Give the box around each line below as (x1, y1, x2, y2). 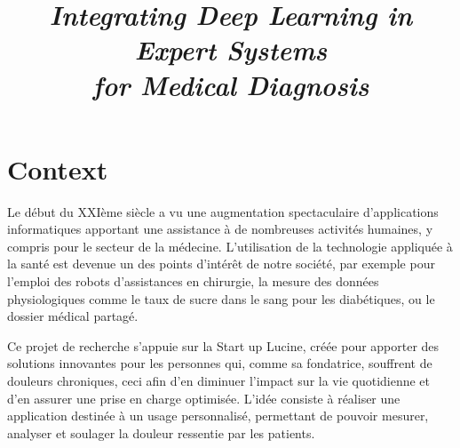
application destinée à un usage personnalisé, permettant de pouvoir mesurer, (7, 406, 429, 425)
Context (7, 150, 108, 187)
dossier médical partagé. (7, 307, 139, 325)
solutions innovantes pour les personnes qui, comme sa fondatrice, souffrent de (7, 354, 432, 372)
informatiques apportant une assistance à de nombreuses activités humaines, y (7, 220, 433, 238)
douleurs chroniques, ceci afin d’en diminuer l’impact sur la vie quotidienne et (7, 372, 431, 390)
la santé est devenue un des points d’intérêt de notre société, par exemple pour (7, 254, 435, 273)
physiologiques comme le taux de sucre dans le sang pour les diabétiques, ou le (7, 289, 435, 308)
